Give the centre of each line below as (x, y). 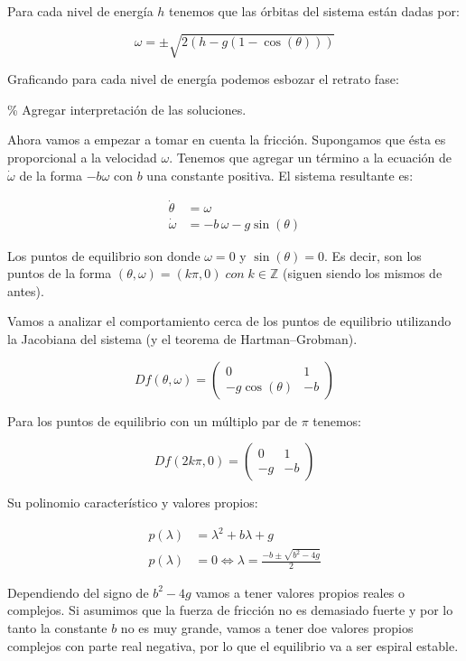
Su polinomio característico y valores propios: (133, 503)
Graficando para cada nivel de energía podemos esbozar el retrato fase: (203, 79)
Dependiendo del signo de (78, 592)
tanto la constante (57, 628)
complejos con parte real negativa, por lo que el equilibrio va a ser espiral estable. (233, 645)
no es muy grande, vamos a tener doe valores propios (267, 628)
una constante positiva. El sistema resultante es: (280, 175)
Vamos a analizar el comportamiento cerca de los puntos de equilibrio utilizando (229, 321)
